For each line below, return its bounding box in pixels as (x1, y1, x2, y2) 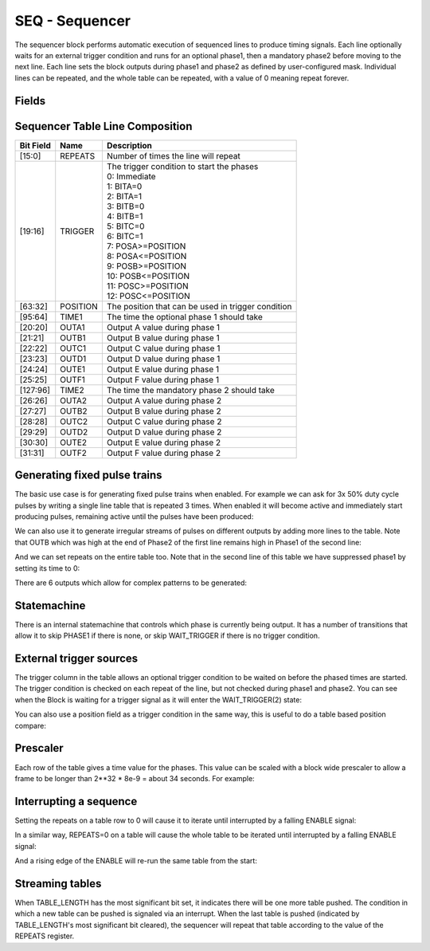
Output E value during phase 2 (106, 437, 221, 448)
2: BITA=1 (106, 191, 143, 202)
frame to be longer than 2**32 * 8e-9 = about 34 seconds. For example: (14, 773, 255, 783)
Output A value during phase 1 (106, 321, 221, 332)
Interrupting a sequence (14, 794, 138, 808)
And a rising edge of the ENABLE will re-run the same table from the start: (14, 856, 258, 866)
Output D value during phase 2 (106, 426, 222, 438)
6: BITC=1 (106, 230, 143, 242)
